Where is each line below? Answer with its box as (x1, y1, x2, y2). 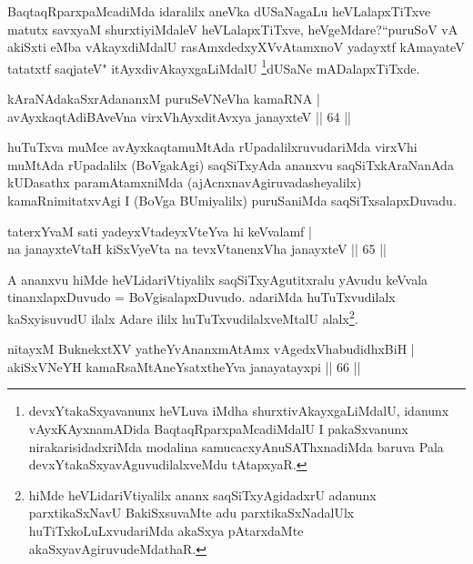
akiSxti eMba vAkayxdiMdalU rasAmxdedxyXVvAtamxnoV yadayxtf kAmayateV (7, 37, 465, 56)
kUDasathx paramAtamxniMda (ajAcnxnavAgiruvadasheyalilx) (7, 173, 362, 192)
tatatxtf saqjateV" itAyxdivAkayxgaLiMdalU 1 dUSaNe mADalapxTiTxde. (7, 55, 420, 77)
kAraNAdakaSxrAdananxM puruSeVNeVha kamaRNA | (7, 89, 320, 108)
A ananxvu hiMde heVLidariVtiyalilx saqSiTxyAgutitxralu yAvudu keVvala (7, 269, 428, 288)
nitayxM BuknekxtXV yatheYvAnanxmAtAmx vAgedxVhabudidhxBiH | (7, 339, 415, 358)
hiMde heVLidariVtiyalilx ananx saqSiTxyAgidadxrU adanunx (28, 485, 377, 504)
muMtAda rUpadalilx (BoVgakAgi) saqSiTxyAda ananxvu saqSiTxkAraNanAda (7, 155, 454, 174)
